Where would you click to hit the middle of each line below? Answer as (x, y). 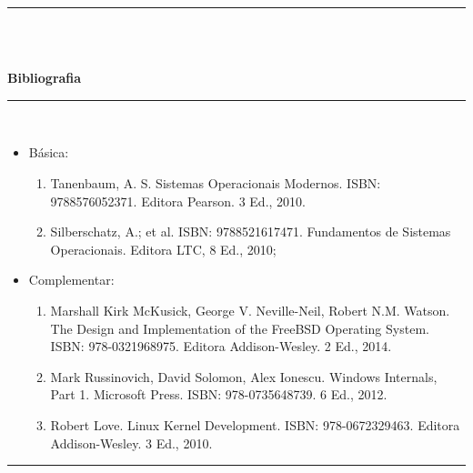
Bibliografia (45, 78)
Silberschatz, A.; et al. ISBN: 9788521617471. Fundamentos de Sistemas (251, 231)
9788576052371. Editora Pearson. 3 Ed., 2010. (178, 201)
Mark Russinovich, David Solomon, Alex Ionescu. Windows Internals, (244, 376)
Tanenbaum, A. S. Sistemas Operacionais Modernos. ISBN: (216, 182)
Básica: (49, 152)
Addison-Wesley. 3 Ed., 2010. (131, 443)
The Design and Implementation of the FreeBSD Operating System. (240, 328)
